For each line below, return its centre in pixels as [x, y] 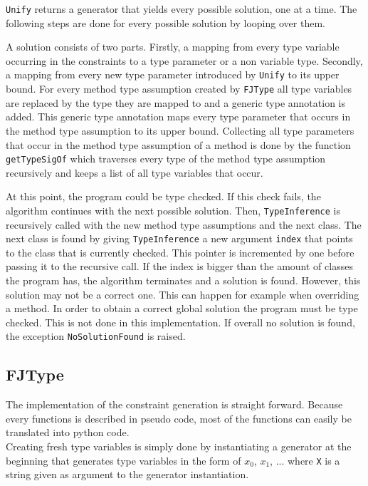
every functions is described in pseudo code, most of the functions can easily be [179, 418]
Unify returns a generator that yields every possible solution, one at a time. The [182, 9]
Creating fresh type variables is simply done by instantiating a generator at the [179, 446]
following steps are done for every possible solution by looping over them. [165, 22]
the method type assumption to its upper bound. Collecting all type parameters [180, 130]
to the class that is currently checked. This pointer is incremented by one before [180, 252]
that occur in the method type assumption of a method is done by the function [178, 144]
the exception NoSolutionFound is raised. [96, 336]
